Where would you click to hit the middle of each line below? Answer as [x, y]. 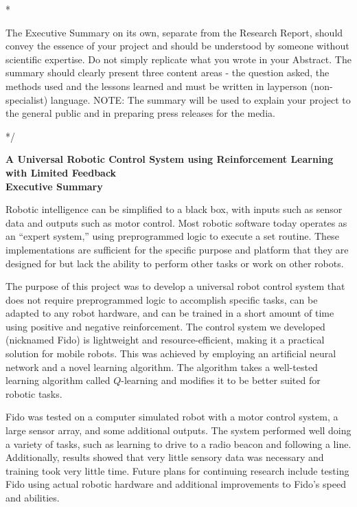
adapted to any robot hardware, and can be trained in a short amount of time [170, 313]
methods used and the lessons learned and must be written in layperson [157, 86]
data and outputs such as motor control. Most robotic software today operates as [176, 222]
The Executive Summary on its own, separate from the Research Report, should [174, 32]
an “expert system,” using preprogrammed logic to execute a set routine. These [172, 236]
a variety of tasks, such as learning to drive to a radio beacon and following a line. [178, 443]
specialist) [27, 99]
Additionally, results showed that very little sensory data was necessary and [165, 457]
